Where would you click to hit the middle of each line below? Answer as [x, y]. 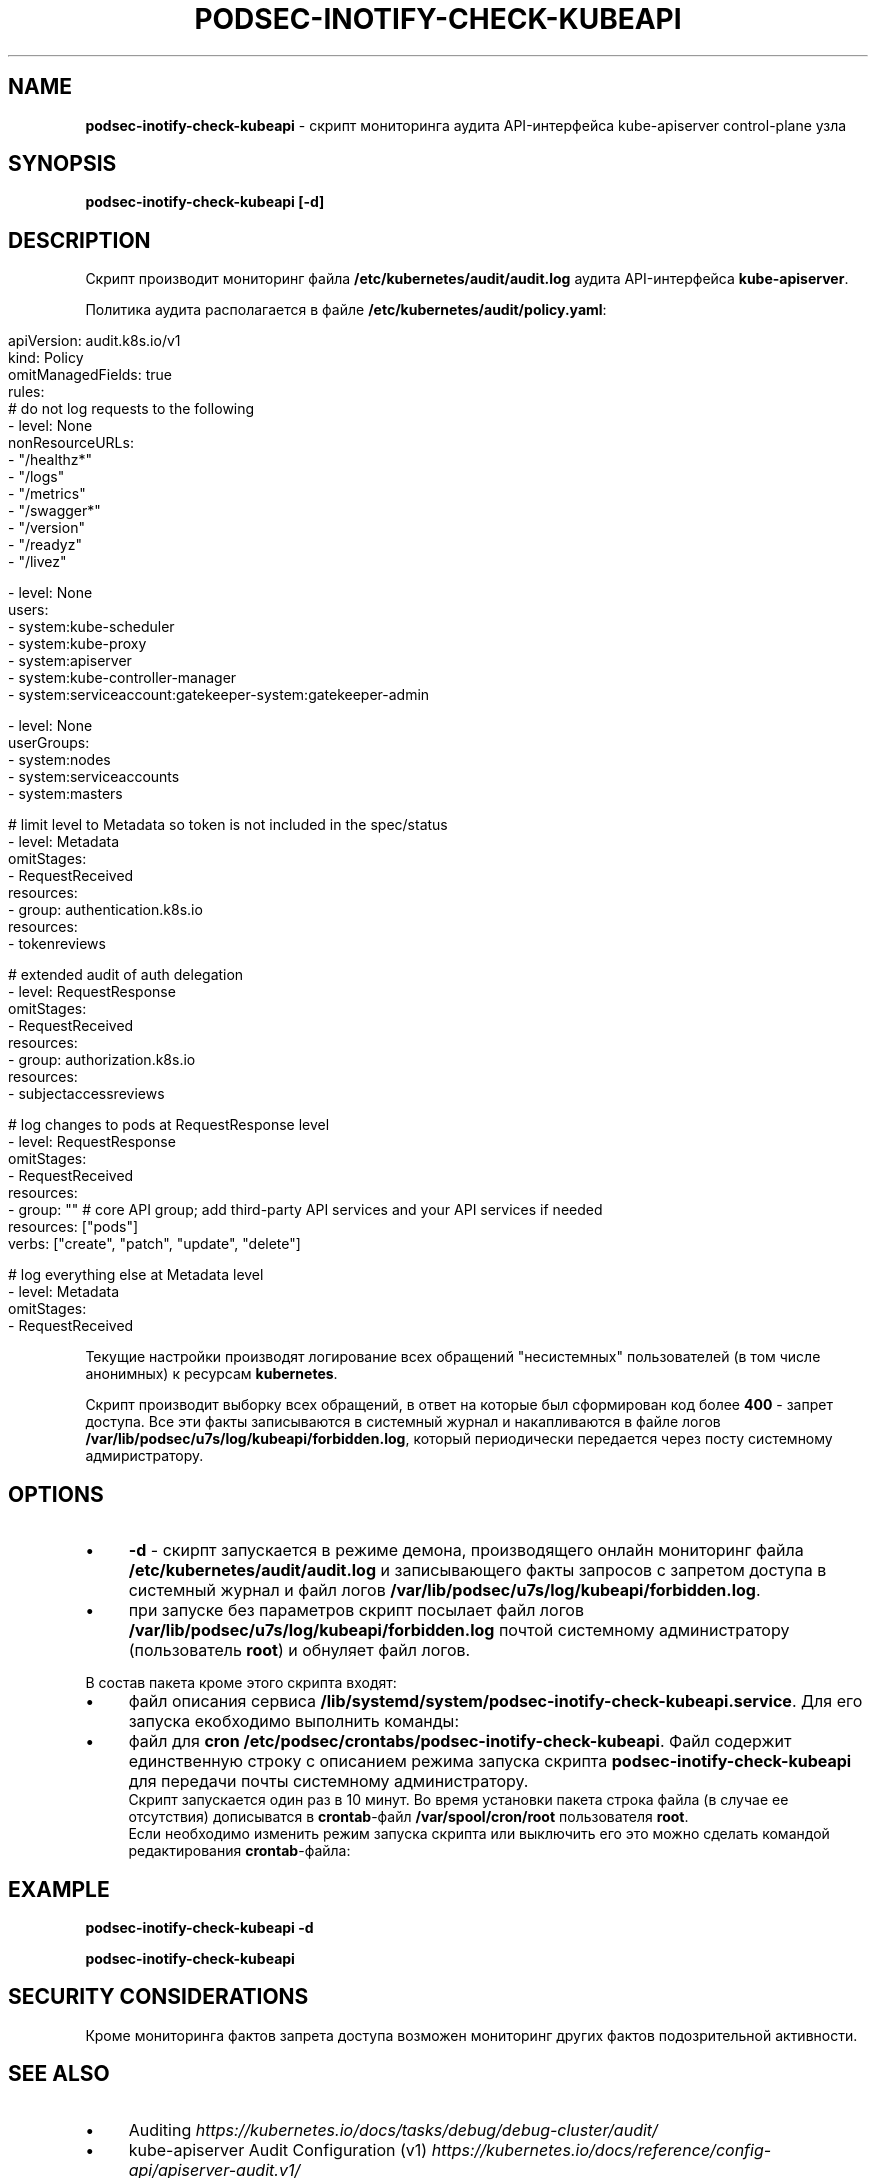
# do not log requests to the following [131, 409]
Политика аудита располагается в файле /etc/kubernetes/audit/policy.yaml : [346, 310]
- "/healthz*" [50, 460]
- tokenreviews [57, 944]
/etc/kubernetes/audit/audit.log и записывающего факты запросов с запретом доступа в [477, 1570]
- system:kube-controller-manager [122, 678]
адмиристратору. [144, 1456]
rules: [26, 392]
